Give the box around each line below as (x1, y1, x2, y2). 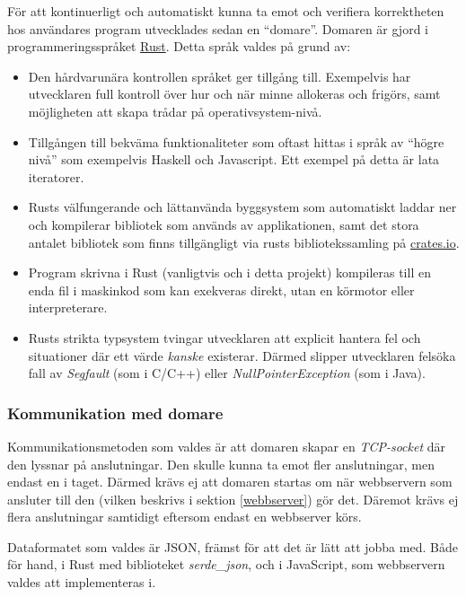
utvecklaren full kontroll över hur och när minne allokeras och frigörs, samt (28, 84, 441, 103)
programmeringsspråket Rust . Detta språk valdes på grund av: (7, 37, 351, 56)
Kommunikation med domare (7, 401, 224, 424)
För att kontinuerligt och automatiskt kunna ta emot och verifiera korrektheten (7, 2, 444, 20)
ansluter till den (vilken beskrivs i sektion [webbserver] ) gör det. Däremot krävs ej (7, 489, 459, 508)
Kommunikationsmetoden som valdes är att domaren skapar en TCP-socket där (7, 436, 446, 455)
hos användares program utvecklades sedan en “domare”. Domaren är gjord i (7, 19, 428, 38)
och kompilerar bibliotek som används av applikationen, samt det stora (28, 215, 419, 233)
